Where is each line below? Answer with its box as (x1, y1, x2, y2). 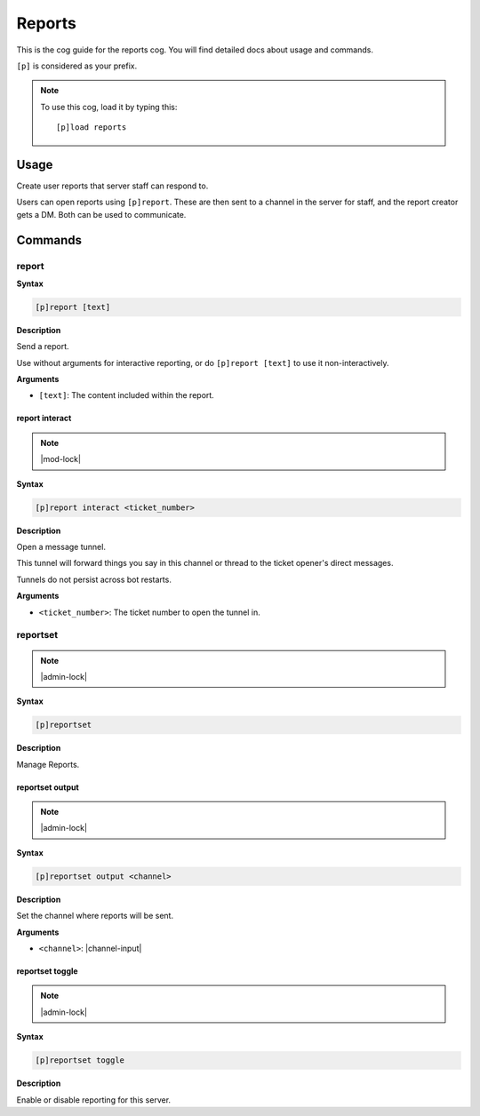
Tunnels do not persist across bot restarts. (16, 574, 172, 585)
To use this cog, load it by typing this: (40, 101, 178, 112)
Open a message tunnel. (16, 542, 107, 553)
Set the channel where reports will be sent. (16, 911, 173, 921)
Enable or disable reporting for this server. (16, 1094, 172, 1105)
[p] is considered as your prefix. (16, 60, 138, 71)
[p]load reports (56, 123, 127, 132)
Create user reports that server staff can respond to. (16, 180, 209, 191)
